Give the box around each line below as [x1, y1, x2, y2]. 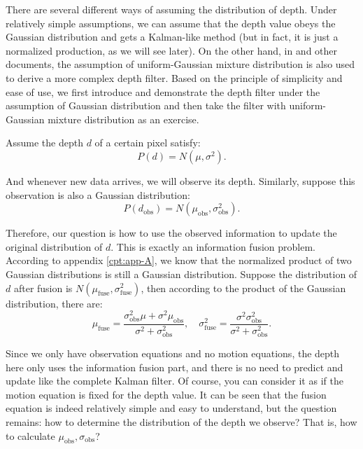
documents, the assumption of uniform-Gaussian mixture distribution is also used [6, 57, 355, 71]
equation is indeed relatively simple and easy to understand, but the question [6, 401, 337, 415]
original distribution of [6, 239, 103, 254]
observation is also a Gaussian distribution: [6, 187, 190, 202]
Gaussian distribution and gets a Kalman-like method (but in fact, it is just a [6, 29, 339, 44]
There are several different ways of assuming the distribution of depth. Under [6, 2, 337, 16]
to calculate [6, 428, 55, 443]
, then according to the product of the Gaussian [141, 280, 346, 295]
